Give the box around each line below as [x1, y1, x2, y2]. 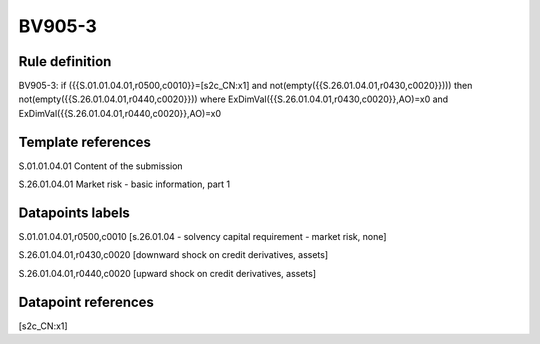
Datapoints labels [18, 204, 130, 221]
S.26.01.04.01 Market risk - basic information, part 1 [18, 178, 231, 190]
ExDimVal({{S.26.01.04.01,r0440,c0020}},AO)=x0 [18, 107, 222, 119]
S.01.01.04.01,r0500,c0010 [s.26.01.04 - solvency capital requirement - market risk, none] [18, 231, 387, 243]
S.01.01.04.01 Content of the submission [18, 160, 184, 172]
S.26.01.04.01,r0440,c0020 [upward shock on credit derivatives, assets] [18, 267, 317, 279]
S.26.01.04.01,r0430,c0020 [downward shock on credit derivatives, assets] [18, 249, 329, 261]
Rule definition [18, 53, 112, 70]
